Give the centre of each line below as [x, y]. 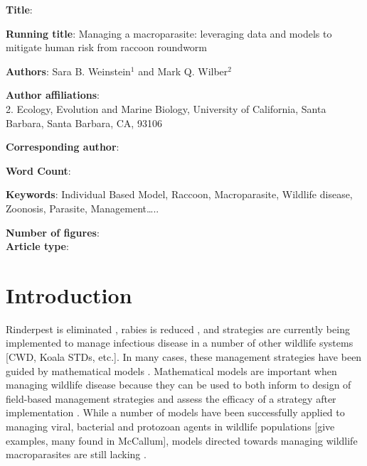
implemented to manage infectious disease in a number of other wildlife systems [180, 343]
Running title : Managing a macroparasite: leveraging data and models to [169, 33]
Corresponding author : [63, 147]
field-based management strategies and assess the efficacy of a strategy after [171, 398]
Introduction [69, 294]
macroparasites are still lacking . [76, 454]
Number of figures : [53, 232]
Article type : [37, 246]
